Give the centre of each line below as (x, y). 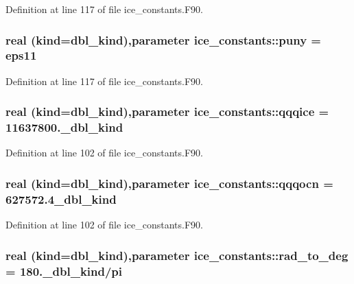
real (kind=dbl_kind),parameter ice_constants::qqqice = (167, 111)
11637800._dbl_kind (64, 127)
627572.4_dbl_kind (61, 199)
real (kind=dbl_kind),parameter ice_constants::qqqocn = (169, 183)
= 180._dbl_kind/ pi (64, 271)
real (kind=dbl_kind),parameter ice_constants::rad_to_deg (177, 255)
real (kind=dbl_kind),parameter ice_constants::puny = (163, 39)
